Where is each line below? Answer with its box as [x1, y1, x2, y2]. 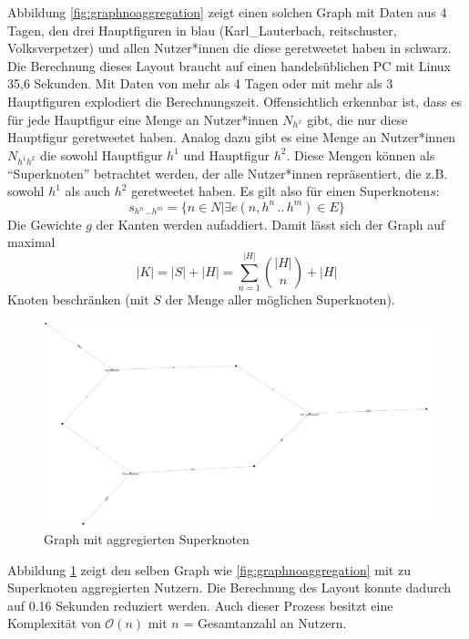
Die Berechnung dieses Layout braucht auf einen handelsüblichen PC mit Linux [7, 56, 452, 75]
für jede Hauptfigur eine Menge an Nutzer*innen [7, 109, 279, 129]
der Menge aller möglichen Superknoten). [165, 290, 395, 308]
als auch [65, 181, 111, 201]
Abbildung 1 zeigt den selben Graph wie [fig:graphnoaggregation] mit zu [7, 560, 411, 579]
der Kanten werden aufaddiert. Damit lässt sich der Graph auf [96, 214, 445, 233]
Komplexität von [7, 613, 101, 633]
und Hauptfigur [183, 145, 270, 164]
